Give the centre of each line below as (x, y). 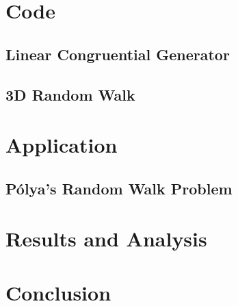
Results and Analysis (106, 239)
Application (62, 145)
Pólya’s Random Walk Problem (119, 188)
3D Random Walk (70, 94)
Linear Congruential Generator (118, 54)
